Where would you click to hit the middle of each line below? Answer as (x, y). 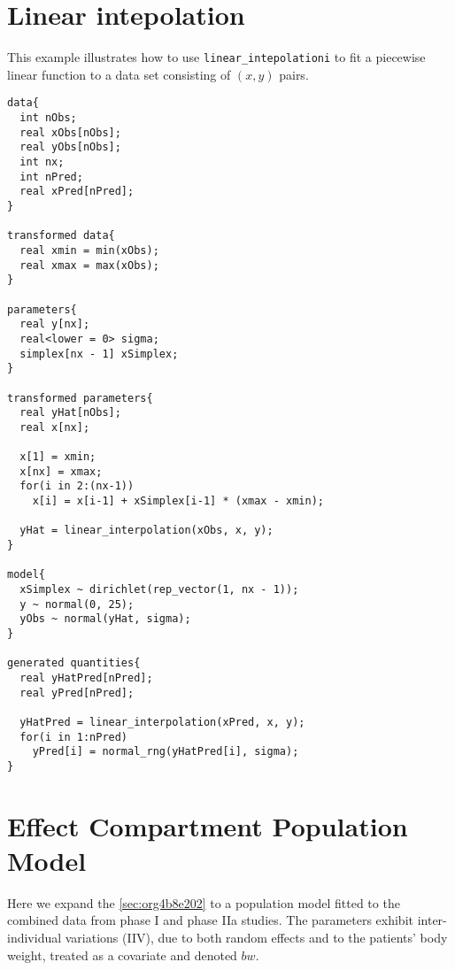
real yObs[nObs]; (70, 147)
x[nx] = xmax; (61, 471)
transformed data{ (61, 236)
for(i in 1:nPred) (74, 737)
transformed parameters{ (80, 398)
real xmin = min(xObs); (89, 250)
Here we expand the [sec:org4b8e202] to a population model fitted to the (204, 902)
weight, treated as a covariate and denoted (122, 955)
